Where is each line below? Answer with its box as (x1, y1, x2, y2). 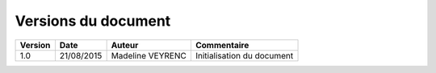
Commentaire (195, 39, 249, 51)
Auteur (111, 39, 139, 51)
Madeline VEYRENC (111, 50, 187, 61)
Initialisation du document (195, 50, 294, 61)
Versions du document (15, 12, 171, 30)
